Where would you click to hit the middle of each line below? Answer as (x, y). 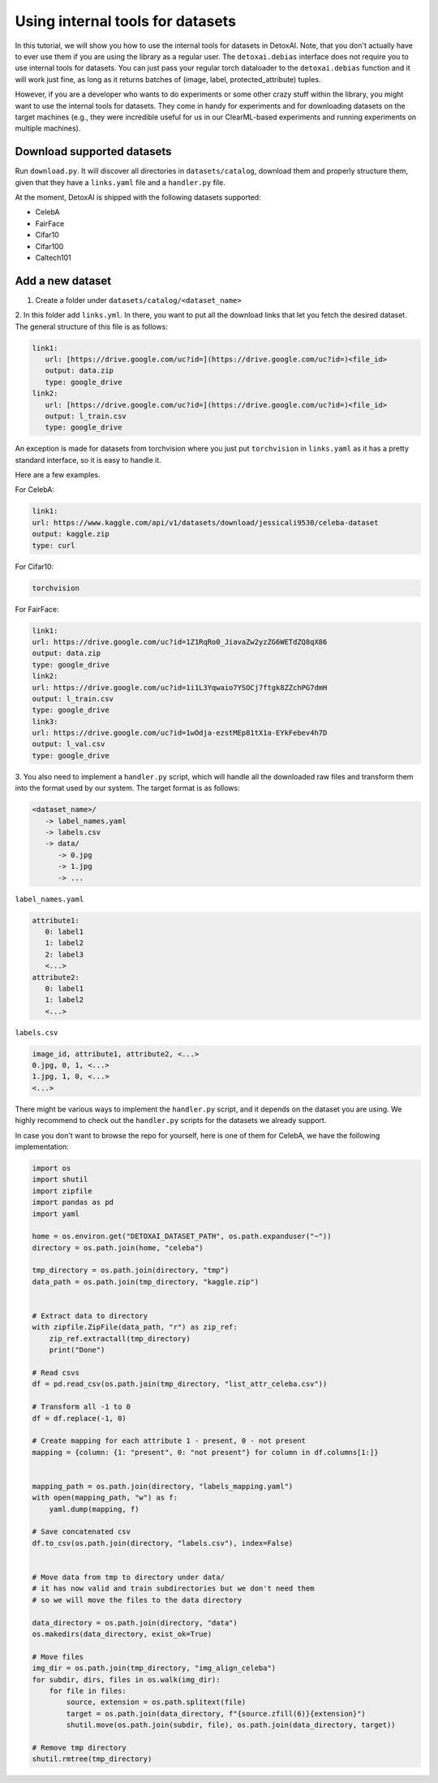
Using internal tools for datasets (126, 21)
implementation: (42, 1146)
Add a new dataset (63, 281)
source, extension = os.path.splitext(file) (156, 1702)
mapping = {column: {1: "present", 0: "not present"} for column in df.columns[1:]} (205, 1452)
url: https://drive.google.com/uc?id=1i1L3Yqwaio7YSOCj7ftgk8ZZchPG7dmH (180, 687)
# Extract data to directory (90, 1316)
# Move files (58, 1657)
